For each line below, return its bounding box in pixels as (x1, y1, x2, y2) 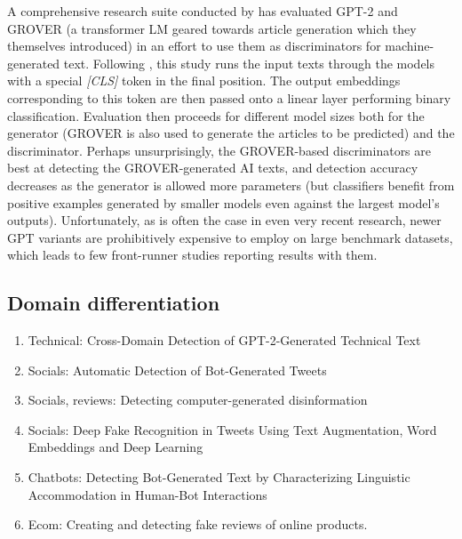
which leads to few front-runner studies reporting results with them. (7, 245, 378, 264)
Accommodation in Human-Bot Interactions (28, 485, 267, 503)
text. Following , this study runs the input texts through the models (63, 53, 435, 72)
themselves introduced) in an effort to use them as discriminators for (7, 36, 381, 55)
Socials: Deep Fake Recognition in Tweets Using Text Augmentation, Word (28, 420, 437, 438)
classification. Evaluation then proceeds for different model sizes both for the (7, 106, 425, 125)
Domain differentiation (7, 289, 220, 317)
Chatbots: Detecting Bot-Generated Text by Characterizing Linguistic (28, 468, 410, 487)
